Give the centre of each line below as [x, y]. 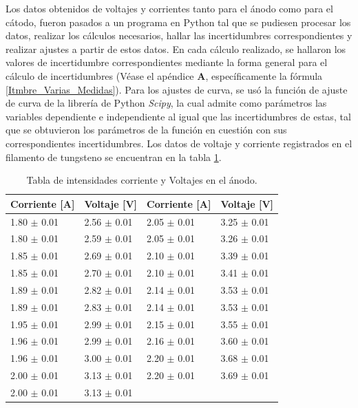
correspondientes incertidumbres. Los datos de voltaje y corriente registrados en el [179, 143]
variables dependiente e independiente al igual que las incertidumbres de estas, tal [178, 116]
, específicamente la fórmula [264, 75]
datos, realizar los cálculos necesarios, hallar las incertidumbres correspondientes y [179, 35]
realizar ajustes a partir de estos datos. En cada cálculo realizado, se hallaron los [176, 49]
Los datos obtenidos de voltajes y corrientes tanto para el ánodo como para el [169, 8]
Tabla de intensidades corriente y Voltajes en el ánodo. [142, 180]
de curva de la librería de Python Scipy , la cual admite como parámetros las [166, 103]
